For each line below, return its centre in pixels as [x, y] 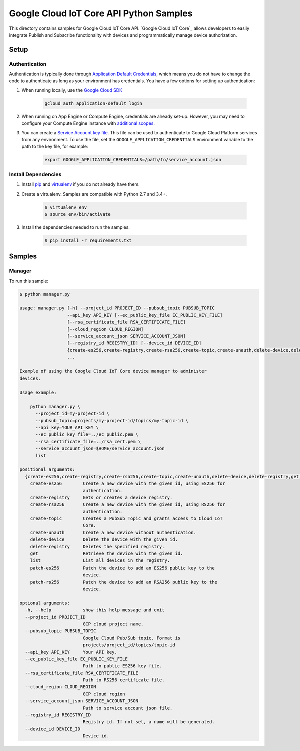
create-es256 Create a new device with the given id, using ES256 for [128, 484]
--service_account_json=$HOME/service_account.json [100, 448]
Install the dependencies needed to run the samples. [76, 227]
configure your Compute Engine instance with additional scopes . [88, 123]
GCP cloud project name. [113, 624]
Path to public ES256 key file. [122, 666]
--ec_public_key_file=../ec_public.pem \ [87, 434]
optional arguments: [45, 603]
